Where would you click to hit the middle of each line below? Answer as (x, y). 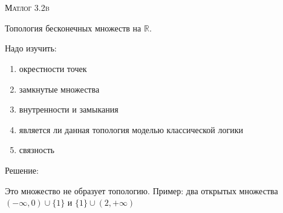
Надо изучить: (31, 48)
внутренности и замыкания (69, 109)
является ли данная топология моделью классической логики (131, 129)
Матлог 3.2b (27, 8)
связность (37, 150)
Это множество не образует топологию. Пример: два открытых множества (141, 190)
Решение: (22, 170)
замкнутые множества (59, 89)
